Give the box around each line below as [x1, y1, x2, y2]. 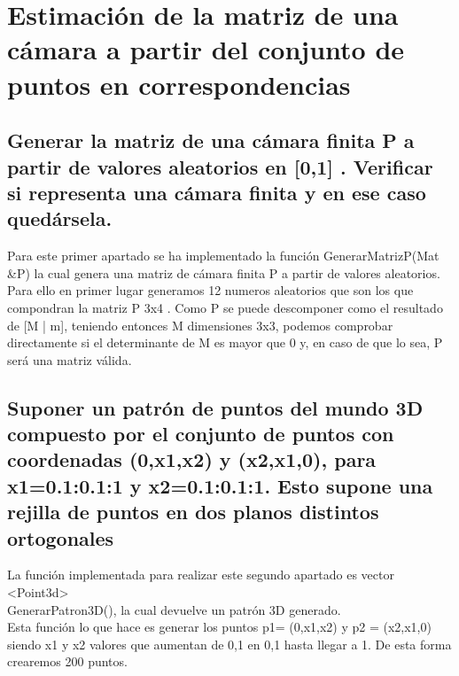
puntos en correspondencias [7, 66, 351, 102]
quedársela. [7, 205, 113, 232]
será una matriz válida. [7, 350, 132, 369]
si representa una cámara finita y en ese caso [7, 178, 426, 206]
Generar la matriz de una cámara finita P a [7, 127, 415, 154]
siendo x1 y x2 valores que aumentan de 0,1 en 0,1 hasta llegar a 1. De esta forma [7, 634, 452, 653]
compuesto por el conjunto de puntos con [7, 420, 394, 447]
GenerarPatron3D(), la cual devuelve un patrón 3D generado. [7, 600, 341, 618]
